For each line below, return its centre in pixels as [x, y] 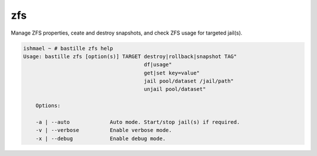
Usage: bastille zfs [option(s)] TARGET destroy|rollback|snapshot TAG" [130, 56]
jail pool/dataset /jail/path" [189, 81]
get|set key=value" [172, 73]
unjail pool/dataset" [175, 89]
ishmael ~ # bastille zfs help [68, 48]
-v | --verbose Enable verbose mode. [104, 130]
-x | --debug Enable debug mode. [101, 138]
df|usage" [158, 65]
